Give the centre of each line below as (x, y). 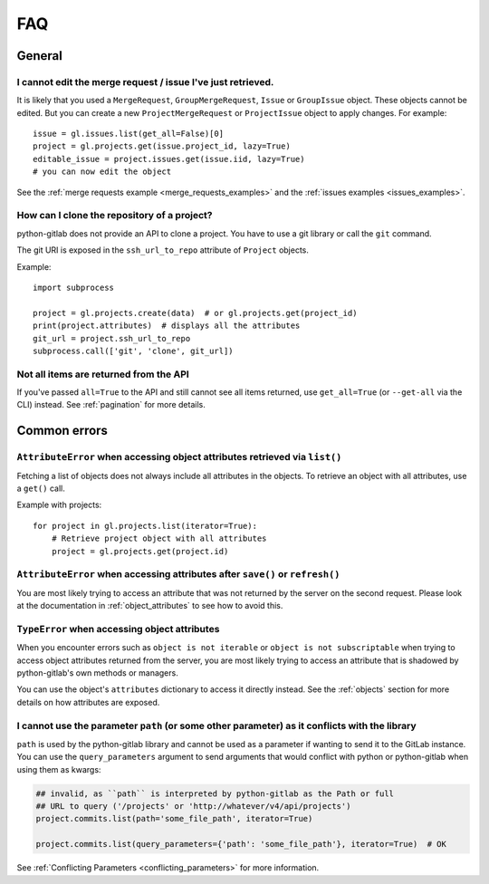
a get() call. (41, 488)
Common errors (62, 431)
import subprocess (74, 287)
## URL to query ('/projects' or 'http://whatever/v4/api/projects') (193, 807)
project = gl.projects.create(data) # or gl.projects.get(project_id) (195, 313)
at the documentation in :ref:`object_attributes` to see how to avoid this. (150, 606)
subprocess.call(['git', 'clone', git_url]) (134, 351)
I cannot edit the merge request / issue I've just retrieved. (145, 82)
